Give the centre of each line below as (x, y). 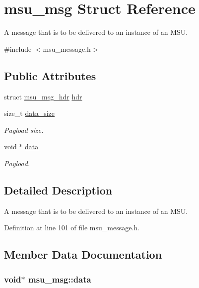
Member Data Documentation (83, 254)
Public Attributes (50, 75)
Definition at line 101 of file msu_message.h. (72, 228)
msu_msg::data (60, 279)
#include (18, 48)
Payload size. (24, 130)
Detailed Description (58, 190)
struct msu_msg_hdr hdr (43, 96)
